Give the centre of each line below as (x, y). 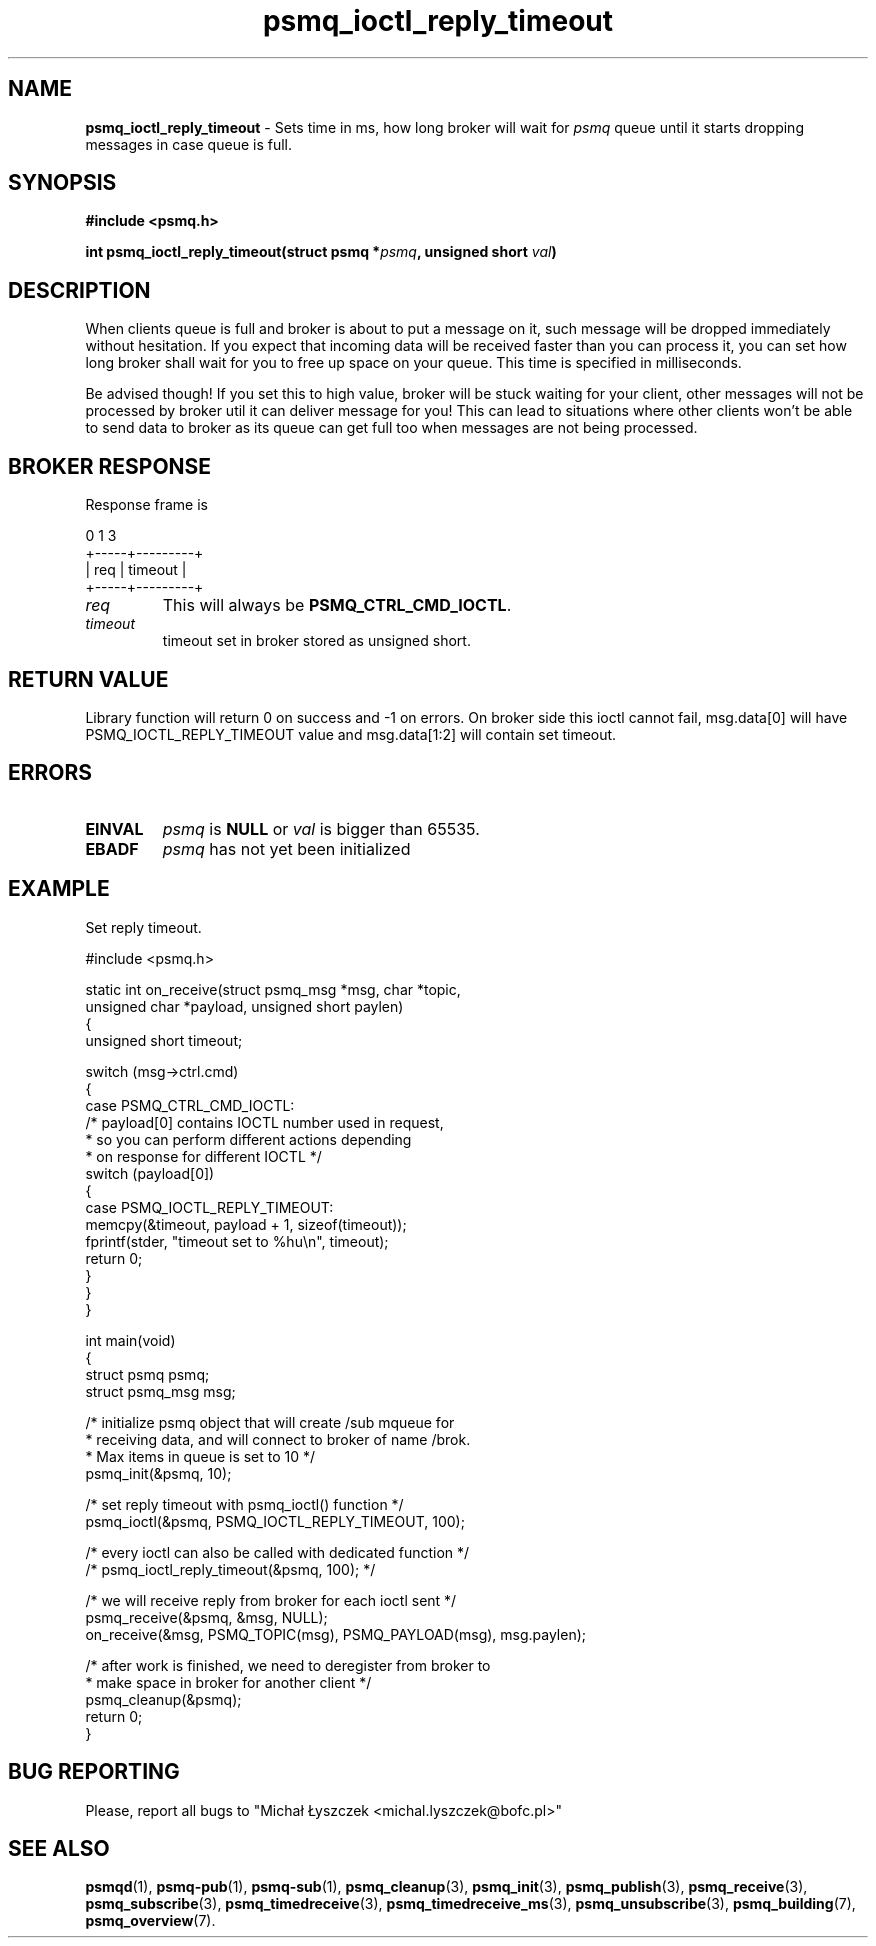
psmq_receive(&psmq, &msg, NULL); (206, 1617)
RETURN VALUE (88, 679)
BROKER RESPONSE (110, 466)
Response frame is (146, 505)
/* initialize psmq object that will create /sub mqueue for (270, 1422)
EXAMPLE (59, 889)
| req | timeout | (136, 570)
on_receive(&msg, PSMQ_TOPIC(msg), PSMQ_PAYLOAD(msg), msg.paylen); (336, 1634)
